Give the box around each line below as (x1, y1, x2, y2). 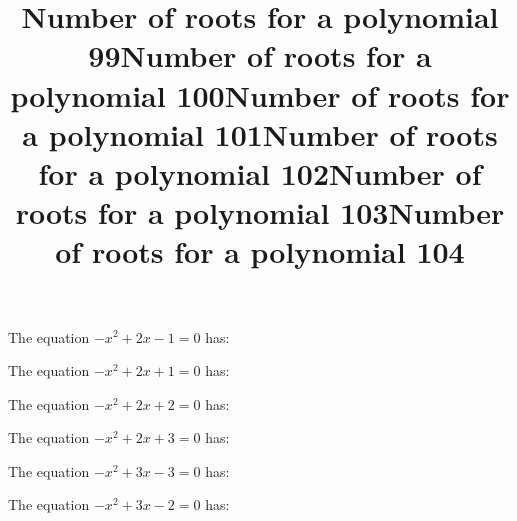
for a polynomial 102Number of (38, 152, 482, 193)
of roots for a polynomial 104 (55, 231, 465, 272)
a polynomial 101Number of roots (22, 113, 498, 154)
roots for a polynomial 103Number (15, 192, 505, 233)
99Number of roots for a (88, 35, 432, 76)
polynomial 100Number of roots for (10, 74, 510, 115)
